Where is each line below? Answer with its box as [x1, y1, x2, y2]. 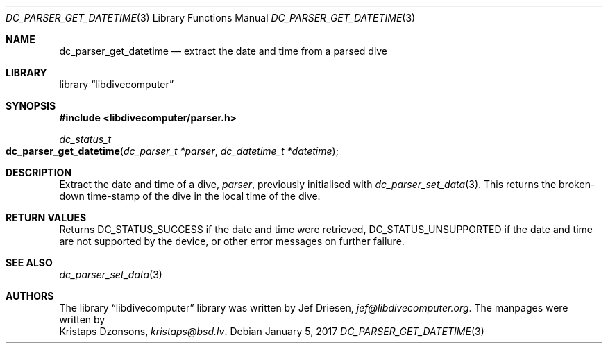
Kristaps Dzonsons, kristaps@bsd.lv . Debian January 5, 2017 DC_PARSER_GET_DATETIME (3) [59, 325, 484, 337]
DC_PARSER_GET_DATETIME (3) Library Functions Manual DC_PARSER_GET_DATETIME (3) [6, 12, 416, 24]
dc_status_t [59, 133, 112, 145]
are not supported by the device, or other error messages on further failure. [59, 235, 405, 247]
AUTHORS [6, 290, 54, 302]
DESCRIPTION [6, 167, 72, 178]
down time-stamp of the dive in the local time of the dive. [59, 190, 321, 202]
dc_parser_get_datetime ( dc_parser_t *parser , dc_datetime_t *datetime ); [6, 145, 339, 157]
